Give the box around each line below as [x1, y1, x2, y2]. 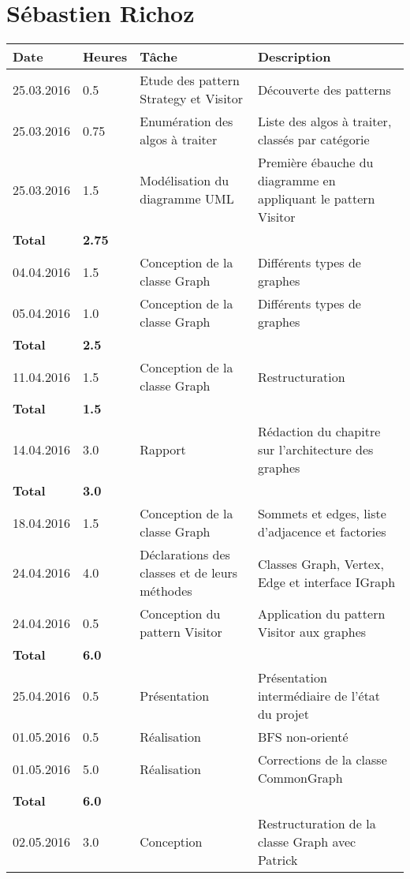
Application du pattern [257, 604, 386, 623]
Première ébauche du [257, 153, 374, 172]
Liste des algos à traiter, [257, 112, 392, 131]
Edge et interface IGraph [257, 572, 396, 591]
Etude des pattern [140, 71, 240, 90]
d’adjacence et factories [257, 522, 386, 541]
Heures [82, 47, 128, 66]
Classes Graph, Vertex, [257, 554, 384, 573]
